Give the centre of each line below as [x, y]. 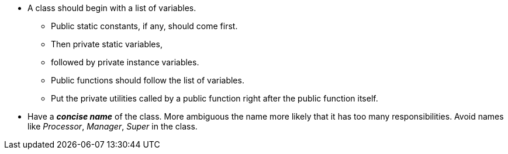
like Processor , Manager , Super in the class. [113, 126]
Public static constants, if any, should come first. [144, 26]
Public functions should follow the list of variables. [148, 80]
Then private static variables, [107, 44]
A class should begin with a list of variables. [112, 8]
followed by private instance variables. [125, 62]
